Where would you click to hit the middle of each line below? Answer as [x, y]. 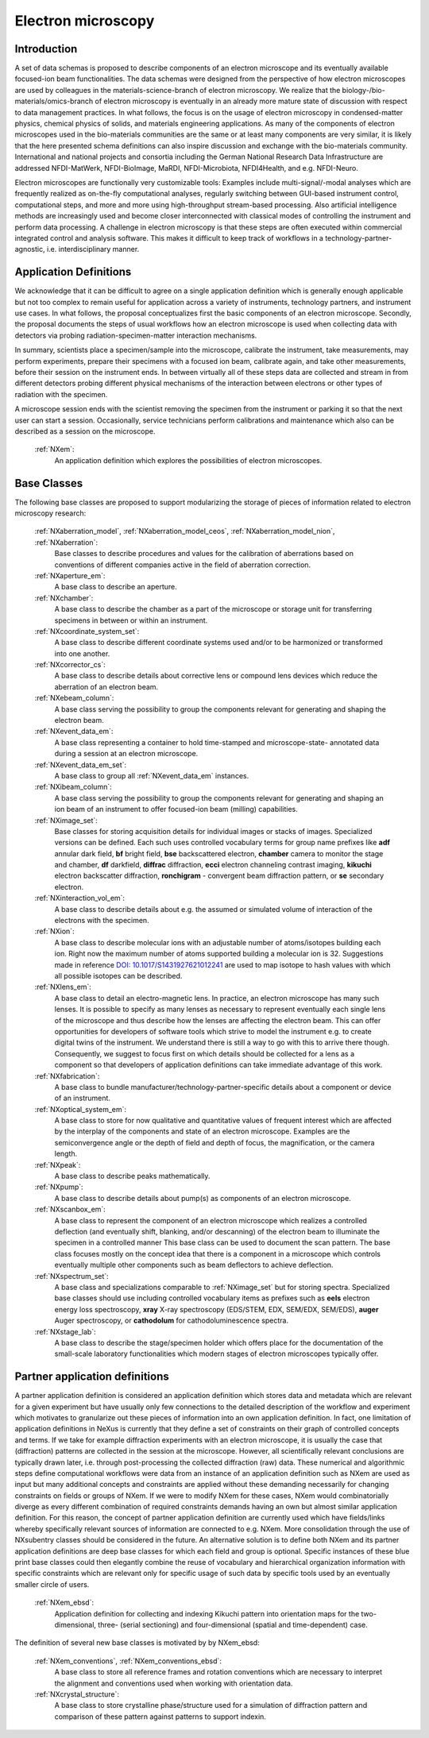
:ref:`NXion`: [54, 931]
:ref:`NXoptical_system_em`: [81, 1109]
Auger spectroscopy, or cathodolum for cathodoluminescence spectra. [172, 1321]
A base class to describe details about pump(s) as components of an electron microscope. [203, 1198]
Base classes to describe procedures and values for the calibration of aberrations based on [204, 554]
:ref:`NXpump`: [59, 1187]
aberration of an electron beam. [106, 686]
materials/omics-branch [54, 101]
